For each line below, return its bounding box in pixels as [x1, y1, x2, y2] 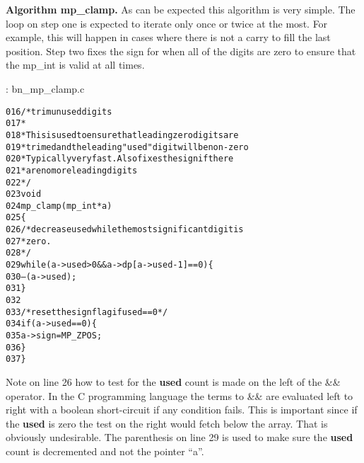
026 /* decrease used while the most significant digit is [6, 224, 244, 235]
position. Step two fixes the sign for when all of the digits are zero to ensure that [6, 43, 356, 58]
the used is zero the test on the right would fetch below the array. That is [6, 416, 328, 430]
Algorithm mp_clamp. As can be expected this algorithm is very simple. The [6, 2, 356, 16]
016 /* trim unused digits [6, 106, 112, 117]
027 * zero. [6, 236, 52, 246]
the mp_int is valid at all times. [6, 57, 145, 72]
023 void [6, 189, 42, 200]
